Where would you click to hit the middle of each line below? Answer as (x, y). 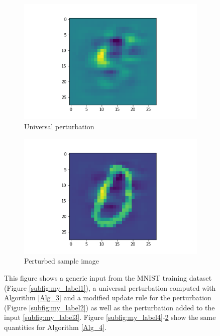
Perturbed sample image (62, 261)
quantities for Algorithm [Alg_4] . (55, 327)
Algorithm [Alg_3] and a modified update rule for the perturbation (108, 298)
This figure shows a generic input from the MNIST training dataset (108, 278)
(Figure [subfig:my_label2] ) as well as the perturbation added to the (109, 307)
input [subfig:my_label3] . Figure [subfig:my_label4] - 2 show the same (110, 317)
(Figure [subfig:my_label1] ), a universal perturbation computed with (110, 287)
